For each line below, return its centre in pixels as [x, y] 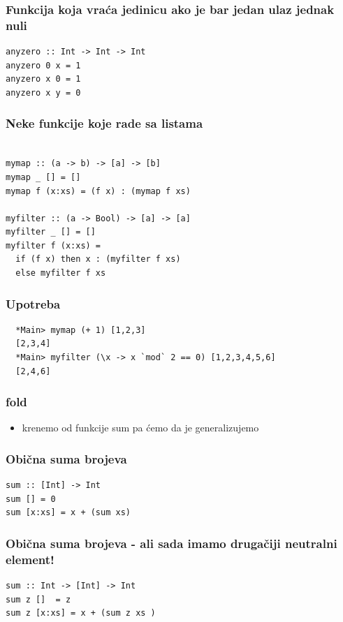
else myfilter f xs [61, 273]
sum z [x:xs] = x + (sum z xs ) [81, 613]
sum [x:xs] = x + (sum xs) [68, 513]
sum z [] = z [38, 599]
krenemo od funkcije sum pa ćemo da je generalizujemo [140, 428]
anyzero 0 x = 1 [43, 65]
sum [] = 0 [31, 499]
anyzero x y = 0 [43, 92]
